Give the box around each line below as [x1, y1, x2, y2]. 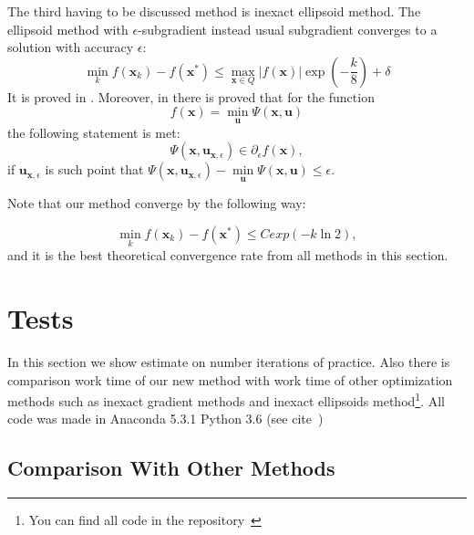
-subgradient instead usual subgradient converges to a [138, 19, 438, 38]
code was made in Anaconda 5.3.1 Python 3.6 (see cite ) [7, 409, 324, 428]
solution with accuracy [7, 37, 134, 57]
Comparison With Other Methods [7, 454, 335, 482]
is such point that [45, 160, 144, 179]
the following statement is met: [7, 122, 180, 142]
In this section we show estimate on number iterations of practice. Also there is [7, 351, 450, 371]
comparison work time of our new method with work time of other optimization [7, 370, 453, 389]
